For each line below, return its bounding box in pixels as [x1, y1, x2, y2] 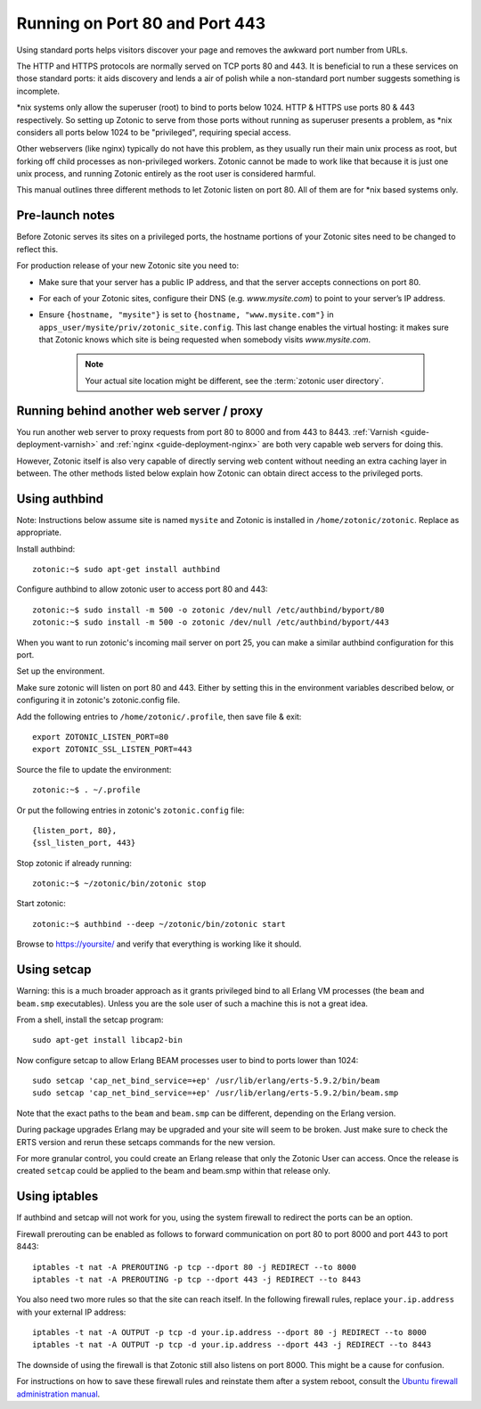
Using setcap [16, 963, 92, 978]
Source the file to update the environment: [16, 764, 172, 774]
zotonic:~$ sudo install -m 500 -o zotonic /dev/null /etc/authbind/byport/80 [32, 604, 385, 615]
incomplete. [16, 86, 61, 96]
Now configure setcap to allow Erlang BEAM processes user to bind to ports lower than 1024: [16, 1054, 359, 1065]
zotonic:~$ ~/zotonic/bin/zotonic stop [32, 879, 207, 889]
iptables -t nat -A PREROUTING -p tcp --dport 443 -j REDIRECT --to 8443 [32, 1274, 362, 1284]
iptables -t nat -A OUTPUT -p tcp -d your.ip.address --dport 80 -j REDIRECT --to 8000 [32, 1328, 428, 1338]
